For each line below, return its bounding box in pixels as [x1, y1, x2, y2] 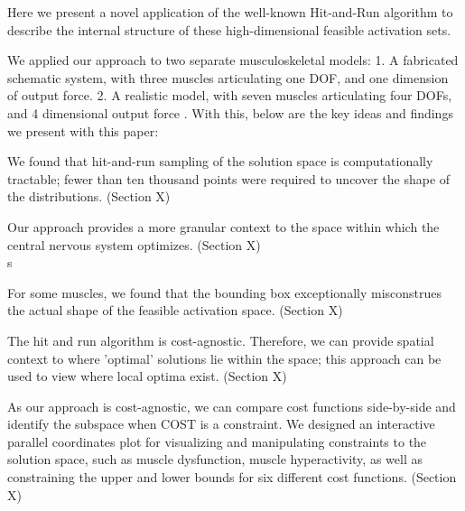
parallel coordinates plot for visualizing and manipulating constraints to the [7, 432, 427, 451]
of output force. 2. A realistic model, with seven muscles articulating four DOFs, [7, 86, 452, 105]
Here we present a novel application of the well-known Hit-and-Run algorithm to [7, 3, 453, 21]
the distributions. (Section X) [7, 187, 171, 206]
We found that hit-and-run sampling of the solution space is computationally [7, 152, 433, 171]
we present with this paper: [7, 121, 159, 140]
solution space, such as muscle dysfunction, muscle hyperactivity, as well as [7, 450, 423, 469]
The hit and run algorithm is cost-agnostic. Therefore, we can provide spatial [7, 330, 434, 349]
